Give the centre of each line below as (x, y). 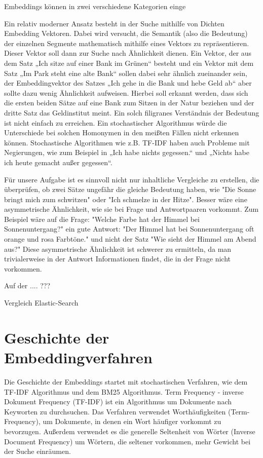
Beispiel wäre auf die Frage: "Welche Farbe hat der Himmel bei (102, 219)
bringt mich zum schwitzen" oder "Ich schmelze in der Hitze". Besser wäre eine (126, 199)
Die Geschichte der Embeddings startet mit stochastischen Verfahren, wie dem (126, 381)
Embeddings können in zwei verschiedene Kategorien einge (95, 6)
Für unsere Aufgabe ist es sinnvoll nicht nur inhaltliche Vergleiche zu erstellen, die (132, 179)
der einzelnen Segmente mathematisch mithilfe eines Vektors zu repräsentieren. (127, 43)
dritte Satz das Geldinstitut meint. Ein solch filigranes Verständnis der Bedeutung (132, 112)
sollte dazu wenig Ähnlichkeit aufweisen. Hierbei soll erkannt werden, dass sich (126, 92)
